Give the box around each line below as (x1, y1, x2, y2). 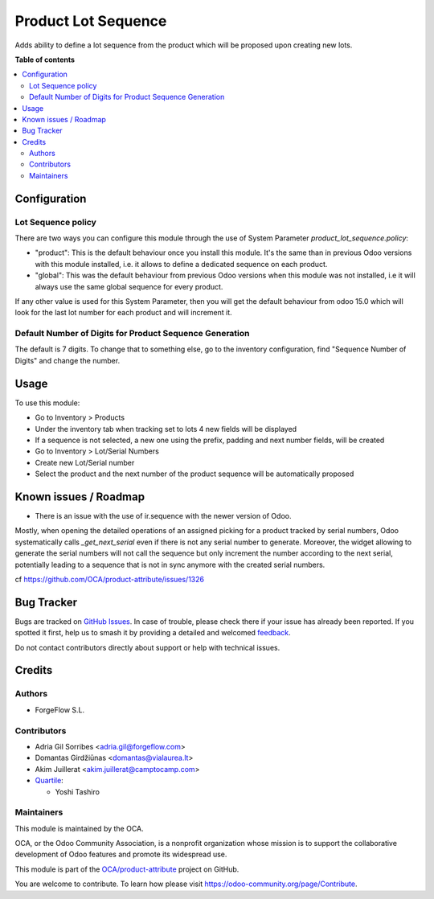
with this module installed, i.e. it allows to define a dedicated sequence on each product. (35, 259, 328, 269)
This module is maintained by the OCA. (14, 823, 144, 833)
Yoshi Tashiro (55, 786, 100, 796)
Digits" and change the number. (14, 355, 121, 365)
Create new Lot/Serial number (35, 458, 135, 467)
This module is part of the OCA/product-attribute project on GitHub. (14, 864, 240, 874)
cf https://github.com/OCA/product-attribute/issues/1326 (14, 574, 205, 584)
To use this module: (14, 398, 80, 408)
